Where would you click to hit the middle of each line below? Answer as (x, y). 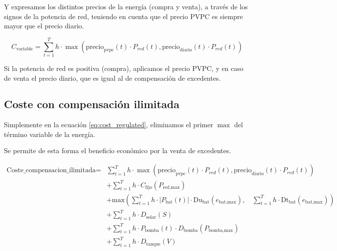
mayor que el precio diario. (44, 26)
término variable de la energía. (50, 134)
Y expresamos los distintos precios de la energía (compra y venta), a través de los (126, 6)
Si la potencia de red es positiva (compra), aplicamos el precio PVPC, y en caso (124, 68)
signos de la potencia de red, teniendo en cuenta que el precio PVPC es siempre (124, 16)
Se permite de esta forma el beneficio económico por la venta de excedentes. (118, 150)
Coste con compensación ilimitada (92, 104)
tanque (153, 244)
